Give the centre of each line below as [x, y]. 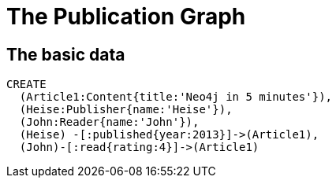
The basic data [66, 54]
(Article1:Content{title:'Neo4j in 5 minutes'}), [176, 97]
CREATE [26, 85]
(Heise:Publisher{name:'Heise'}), [126, 110]
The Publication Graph [126, 17]
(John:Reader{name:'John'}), [109, 122]
